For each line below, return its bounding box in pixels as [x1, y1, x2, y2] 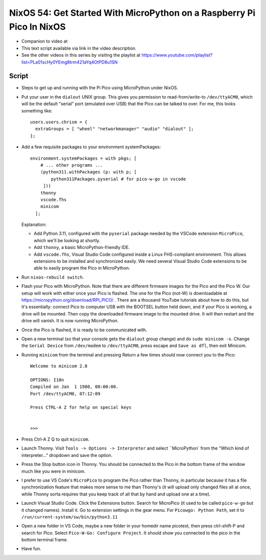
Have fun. [21, 546, 41, 552]
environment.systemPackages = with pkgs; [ [30, 155, 137, 161]
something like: [21, 107, 53, 113]
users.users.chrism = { [30, 119, 88, 125]
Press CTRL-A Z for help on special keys [30, 405, 132, 410]
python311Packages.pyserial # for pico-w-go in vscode [51, 176, 186, 182]
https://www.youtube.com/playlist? [141, 52, 213, 58]
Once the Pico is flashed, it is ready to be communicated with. [21, 327, 147, 333]
